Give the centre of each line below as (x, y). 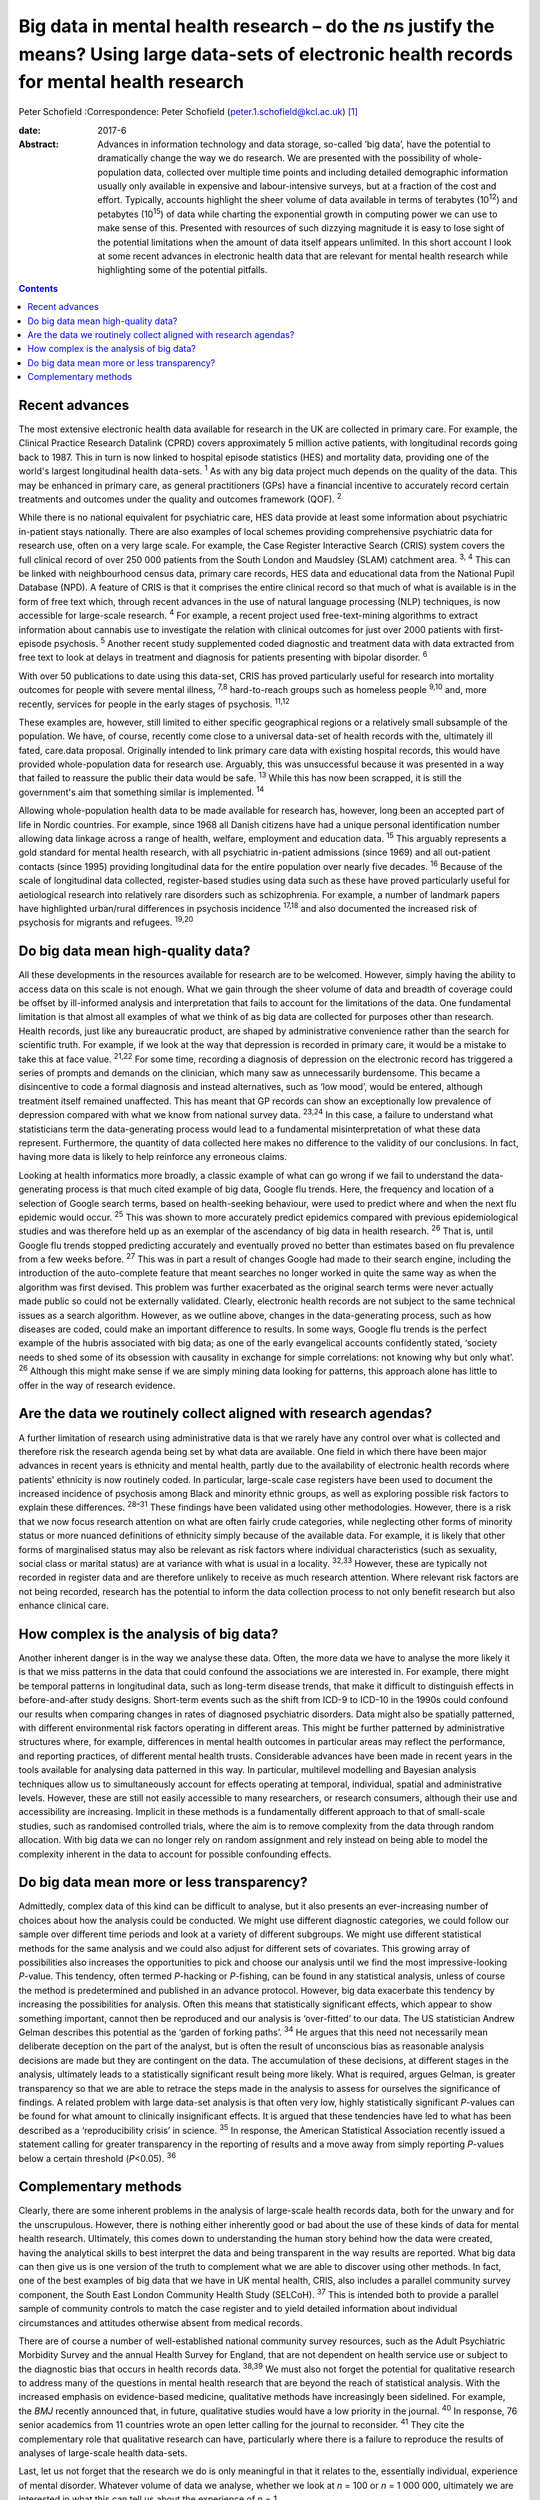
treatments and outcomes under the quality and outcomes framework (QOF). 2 (180, 498)
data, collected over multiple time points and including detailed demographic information (326, 172)
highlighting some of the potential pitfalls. (182, 270)
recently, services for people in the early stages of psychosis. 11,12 (154, 703)
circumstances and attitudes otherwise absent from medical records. (160, 2322)
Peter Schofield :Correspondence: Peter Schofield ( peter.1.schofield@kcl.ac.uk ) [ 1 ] (188, 112)
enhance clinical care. (63, 1606)
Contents (38, 288)
